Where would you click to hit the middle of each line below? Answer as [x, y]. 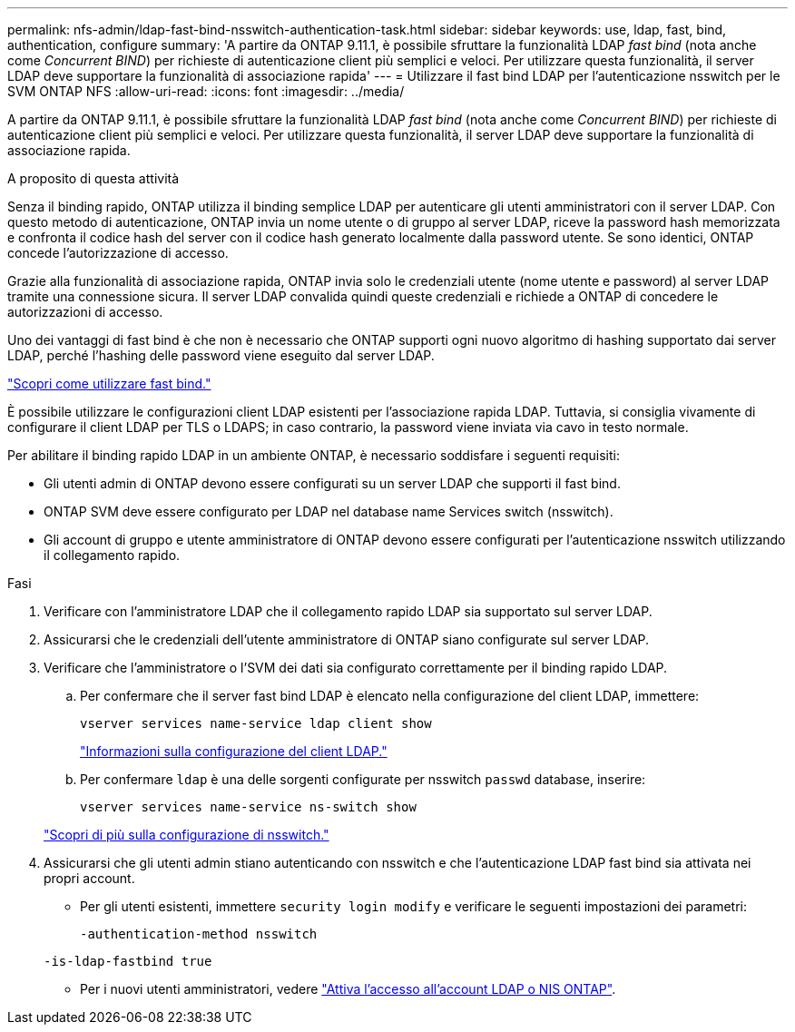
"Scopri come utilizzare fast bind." [109, 383]
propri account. [89, 878]
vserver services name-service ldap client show [256, 723]
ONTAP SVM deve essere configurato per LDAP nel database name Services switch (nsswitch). [329, 511]
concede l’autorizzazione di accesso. [118, 253]
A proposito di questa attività [93, 178]
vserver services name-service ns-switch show [248, 807]
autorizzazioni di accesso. [85, 312]
